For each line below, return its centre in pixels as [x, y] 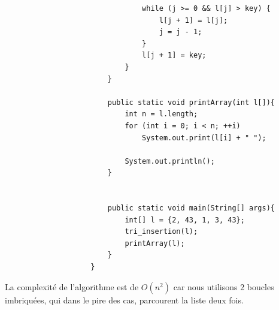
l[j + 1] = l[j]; [193, 20]
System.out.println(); [170, 161]
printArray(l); [155, 243]
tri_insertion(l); [161, 232]
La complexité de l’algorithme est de [72, 286]
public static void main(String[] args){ [191, 208]
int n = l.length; [161, 114]
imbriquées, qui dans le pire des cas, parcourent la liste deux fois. [124, 300]
